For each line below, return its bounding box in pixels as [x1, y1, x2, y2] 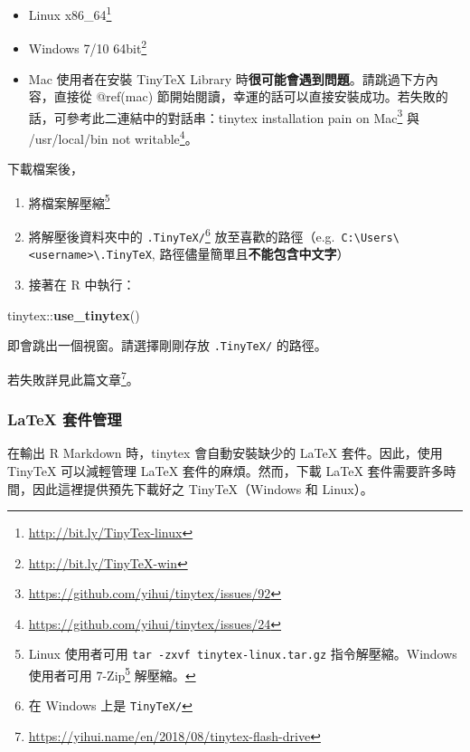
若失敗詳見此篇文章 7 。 [7, 366, 139, 388]
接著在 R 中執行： [28, 275, 136, 293]
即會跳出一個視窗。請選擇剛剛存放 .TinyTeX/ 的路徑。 [7, 336, 327, 355]
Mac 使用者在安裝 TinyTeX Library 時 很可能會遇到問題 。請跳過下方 [28, 69, 426, 88]
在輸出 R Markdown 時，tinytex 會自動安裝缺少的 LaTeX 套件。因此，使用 [7, 443, 443, 462]
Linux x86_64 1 [28, 3, 112, 24]
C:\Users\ [341, 231, 399, 244]
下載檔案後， [7, 159, 83, 178]
